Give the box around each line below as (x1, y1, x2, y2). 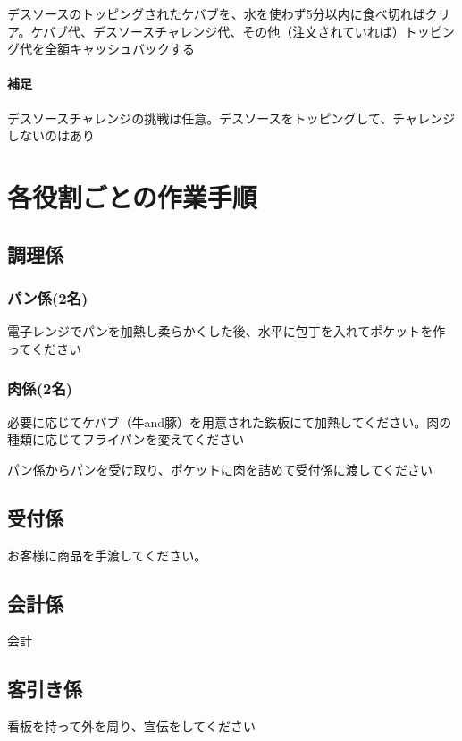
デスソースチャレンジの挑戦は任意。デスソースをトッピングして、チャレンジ (7, 108, 456, 127)
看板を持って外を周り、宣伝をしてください (7, 717, 256, 736)
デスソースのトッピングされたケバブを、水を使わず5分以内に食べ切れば (7, 4, 425, 22)
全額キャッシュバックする (44, 39, 195, 58)
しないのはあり (7, 126, 95, 145)
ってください (7, 339, 81, 358)
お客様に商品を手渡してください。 (7, 545, 207, 564)
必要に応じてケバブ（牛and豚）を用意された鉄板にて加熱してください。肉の (7, 412, 452, 431)
